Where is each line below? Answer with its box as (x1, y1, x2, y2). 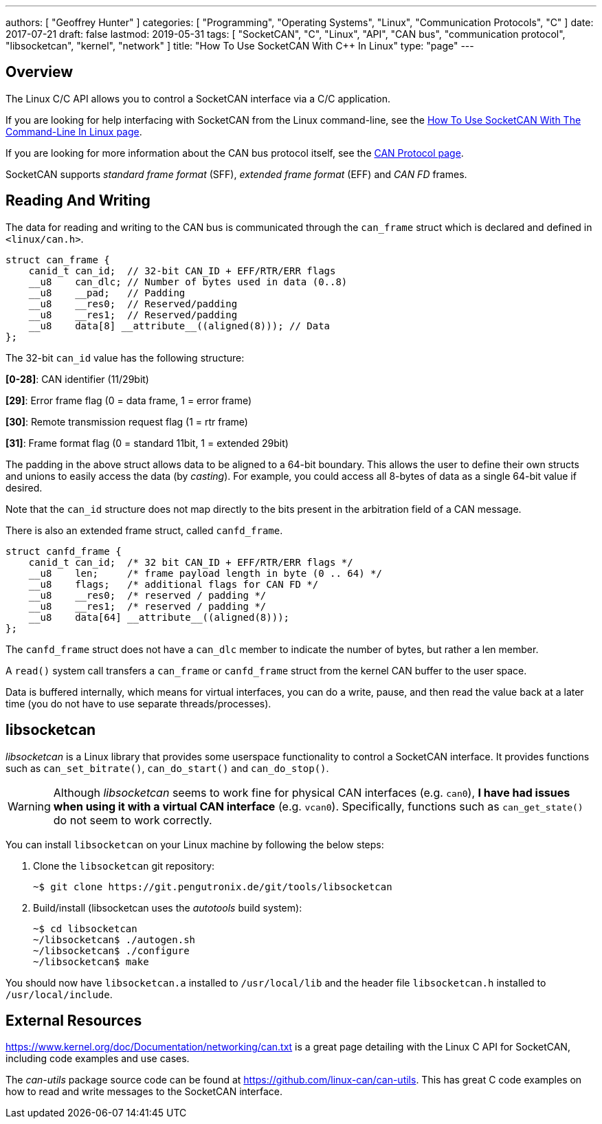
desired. (5, 481, 43, 494)
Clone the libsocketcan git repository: (33, 859, 215, 872)
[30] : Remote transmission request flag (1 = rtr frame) (5, 415, 248, 428)
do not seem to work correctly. (53, 813, 212, 827)
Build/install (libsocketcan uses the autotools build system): (33, 901, 302, 914)
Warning (8, 799, 51, 813)
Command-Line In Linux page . (5, 125, 142, 137)
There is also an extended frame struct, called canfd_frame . (5, 524, 283, 536)
